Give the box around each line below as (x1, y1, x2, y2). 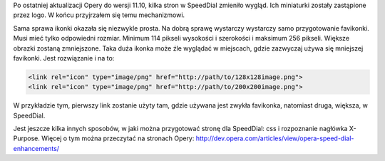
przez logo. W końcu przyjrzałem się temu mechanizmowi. (13, 11, 185, 19)
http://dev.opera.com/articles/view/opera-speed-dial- (195, 134, 354, 142)
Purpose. (13, 134, 41, 142)
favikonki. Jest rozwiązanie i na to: (13, 53, 115, 62)
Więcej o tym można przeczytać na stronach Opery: (41, 134, 195, 142)
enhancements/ (13, 144, 60, 152)
